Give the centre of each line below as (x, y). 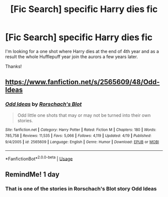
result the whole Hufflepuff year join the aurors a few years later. (72, 57)
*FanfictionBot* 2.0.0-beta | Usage (39, 158)
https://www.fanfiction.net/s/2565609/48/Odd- (82, 82)
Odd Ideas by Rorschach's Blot (43, 104)
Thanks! (13, 66)
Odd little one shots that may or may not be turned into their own (84, 115)
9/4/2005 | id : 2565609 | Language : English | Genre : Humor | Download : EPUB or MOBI (82, 142)
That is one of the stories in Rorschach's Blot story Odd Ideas (81, 188)
